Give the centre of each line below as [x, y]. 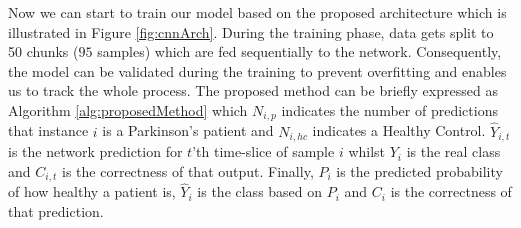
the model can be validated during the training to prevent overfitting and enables [257, 70]
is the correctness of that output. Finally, [188, 170]
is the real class [453, 151]
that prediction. [56, 210]
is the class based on [260, 191]
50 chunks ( [43, 51]
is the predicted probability [419, 170]
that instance [48, 130]
